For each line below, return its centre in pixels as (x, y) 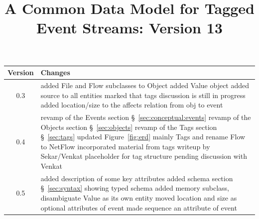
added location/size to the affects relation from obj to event (132, 105)
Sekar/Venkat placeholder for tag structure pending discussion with (144, 156)
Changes (55, 72)
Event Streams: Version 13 (129, 28)
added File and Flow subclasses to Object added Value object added (145, 85)
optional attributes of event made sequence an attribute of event (139, 207)
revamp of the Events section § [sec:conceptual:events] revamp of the (146, 117)
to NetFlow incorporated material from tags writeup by (125, 146)
